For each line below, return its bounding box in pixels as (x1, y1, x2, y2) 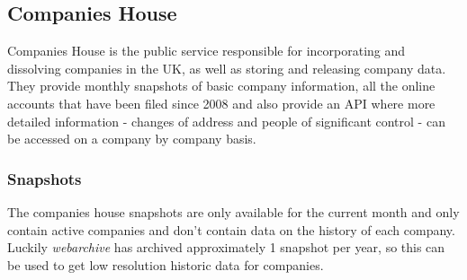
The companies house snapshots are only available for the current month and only (7, 202, 460, 221)
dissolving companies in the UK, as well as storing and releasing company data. (7, 58, 446, 77)
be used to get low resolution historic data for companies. (7, 255, 324, 274)
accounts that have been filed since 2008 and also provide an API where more (7, 93, 436, 112)
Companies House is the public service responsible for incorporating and (7, 41, 406, 60)
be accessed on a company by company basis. (7, 129, 256, 148)
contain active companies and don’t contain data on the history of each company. (7, 220, 455, 239)
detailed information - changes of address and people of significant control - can (7, 111, 445, 130)
